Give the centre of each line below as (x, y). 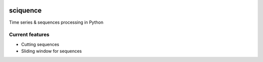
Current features (29, 35)
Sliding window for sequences (52, 51)
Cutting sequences (40, 44)
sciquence (25, 10)
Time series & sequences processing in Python (56, 22)
